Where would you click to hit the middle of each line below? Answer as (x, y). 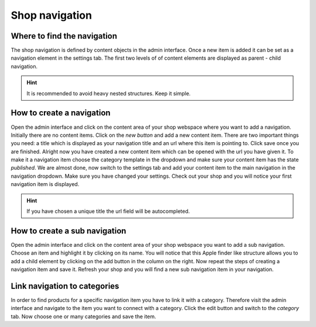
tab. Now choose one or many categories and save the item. (83, 316)
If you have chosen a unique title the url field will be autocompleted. (108, 211)
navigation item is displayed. (45, 184)
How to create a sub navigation (68, 231)
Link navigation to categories (65, 286)
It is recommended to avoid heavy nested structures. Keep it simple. (109, 93)
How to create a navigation (61, 113)
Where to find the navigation (64, 36)
